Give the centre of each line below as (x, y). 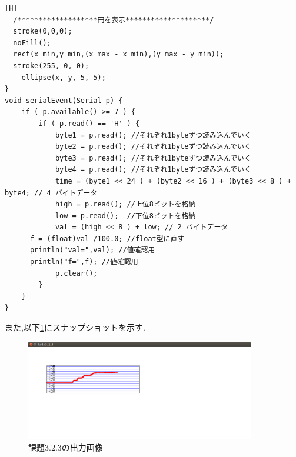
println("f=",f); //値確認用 (84, 262)
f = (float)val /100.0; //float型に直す (107, 238)
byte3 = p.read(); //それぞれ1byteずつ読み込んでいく (153, 158)
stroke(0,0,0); (43, 31)
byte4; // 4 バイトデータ (51, 193)
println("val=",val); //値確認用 (92, 250)
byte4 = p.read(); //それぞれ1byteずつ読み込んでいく (153, 170)
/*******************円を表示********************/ (114, 20)
